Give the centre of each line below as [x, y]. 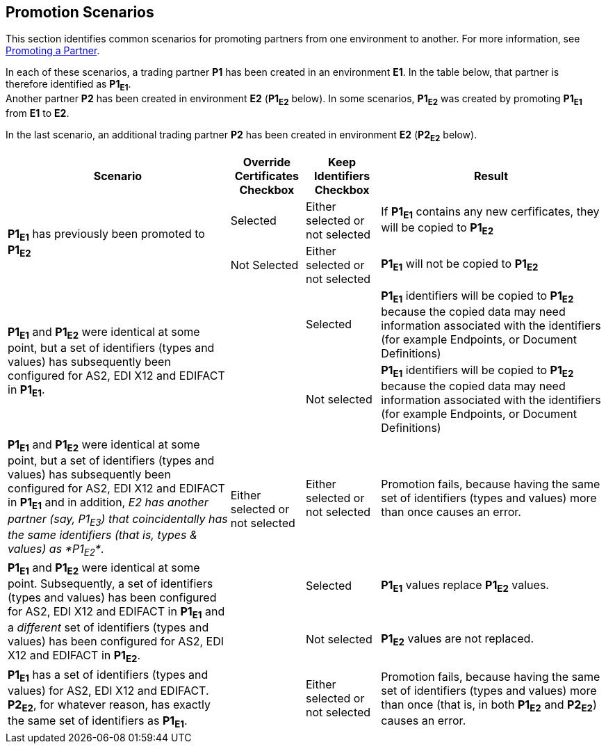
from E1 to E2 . [38, 113]
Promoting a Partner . [53, 51]
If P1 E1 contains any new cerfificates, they [490, 212]
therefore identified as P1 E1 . [68, 86]
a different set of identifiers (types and [108, 628]
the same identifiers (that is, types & [103, 534]
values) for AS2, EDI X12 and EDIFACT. [108, 690]
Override [267, 162]
